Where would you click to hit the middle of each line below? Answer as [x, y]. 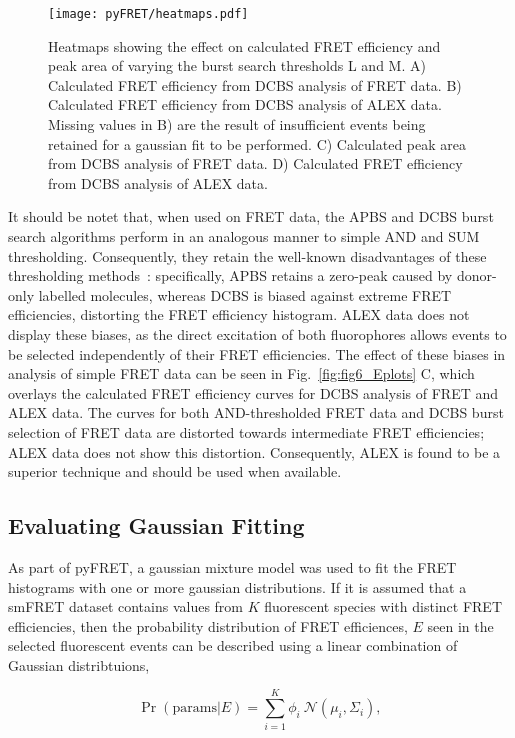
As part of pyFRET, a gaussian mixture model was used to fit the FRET [232, 566]
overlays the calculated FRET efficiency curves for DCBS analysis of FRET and [253, 392]
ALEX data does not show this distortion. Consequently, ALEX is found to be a [254, 451]
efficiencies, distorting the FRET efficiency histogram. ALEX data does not [239, 314]
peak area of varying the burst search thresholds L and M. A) [237, 65]
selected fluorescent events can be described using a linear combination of [233, 645]
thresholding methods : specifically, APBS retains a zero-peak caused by [230, 275]
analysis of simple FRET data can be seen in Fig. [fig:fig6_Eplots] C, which [241, 373]
